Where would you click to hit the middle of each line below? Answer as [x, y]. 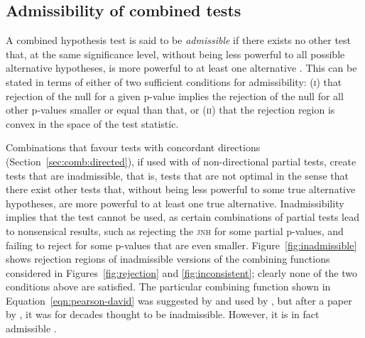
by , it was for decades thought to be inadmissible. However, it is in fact [163, 314]
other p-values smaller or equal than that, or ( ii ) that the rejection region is [170, 110]
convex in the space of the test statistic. [92, 123]
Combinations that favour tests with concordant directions [133, 147]
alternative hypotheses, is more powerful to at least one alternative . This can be [181, 68]
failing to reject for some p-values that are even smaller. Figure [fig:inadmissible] [181, 245]
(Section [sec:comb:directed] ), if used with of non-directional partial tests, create [181, 161]
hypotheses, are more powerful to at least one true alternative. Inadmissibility [175, 203]
